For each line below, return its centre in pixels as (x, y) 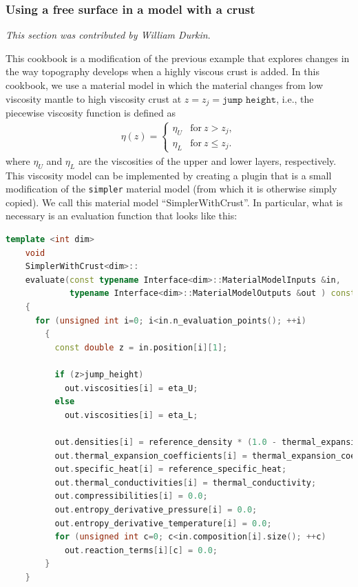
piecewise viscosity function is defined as (91, 113)
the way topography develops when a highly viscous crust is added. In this (162, 71)
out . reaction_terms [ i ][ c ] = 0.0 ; (141, 550)
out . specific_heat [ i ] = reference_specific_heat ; (171, 469)
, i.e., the (295, 98)
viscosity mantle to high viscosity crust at (94, 98)
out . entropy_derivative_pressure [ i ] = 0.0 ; (156, 509)
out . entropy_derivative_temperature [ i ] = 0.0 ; (163, 523)
